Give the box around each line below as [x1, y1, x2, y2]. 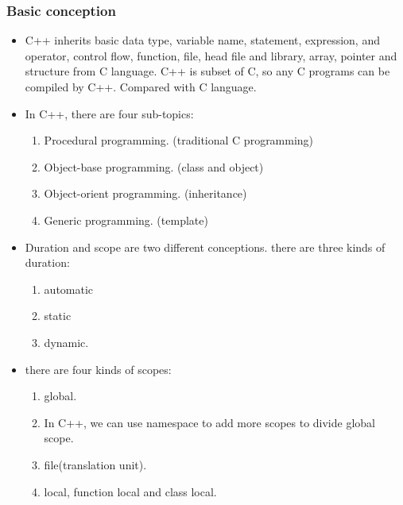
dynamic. [44, 333, 89, 350]
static [44, 307, 72, 324]
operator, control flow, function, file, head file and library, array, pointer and [25, 47, 397, 64]
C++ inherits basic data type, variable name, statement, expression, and [25, 32, 380, 48]
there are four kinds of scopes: [25, 360, 172, 377]
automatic [44, 280, 94, 297]
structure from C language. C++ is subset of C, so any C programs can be [25, 63, 390, 79]
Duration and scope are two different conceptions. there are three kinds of [25, 238, 386, 255]
